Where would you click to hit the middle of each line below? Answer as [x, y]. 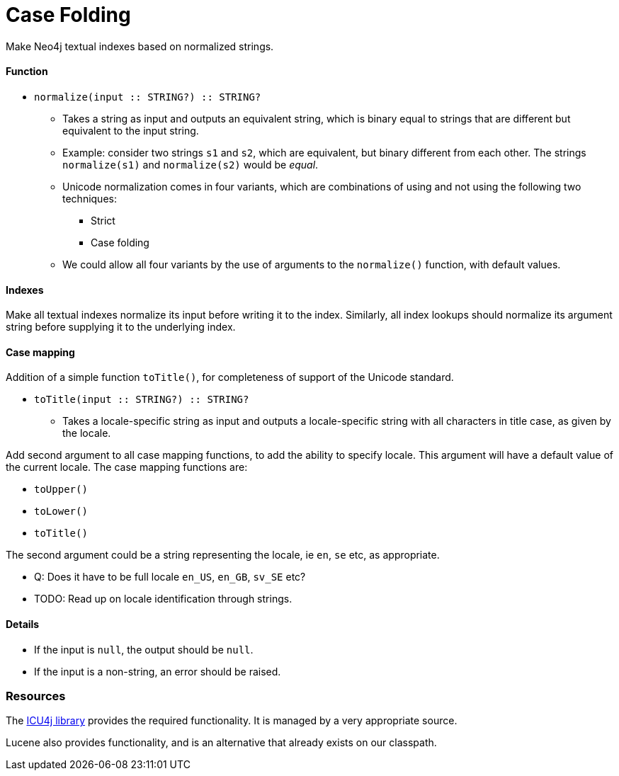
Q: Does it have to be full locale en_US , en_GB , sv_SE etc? [170, 577]
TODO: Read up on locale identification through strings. [163, 599]
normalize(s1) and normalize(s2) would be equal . [191, 164]
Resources [36, 696]
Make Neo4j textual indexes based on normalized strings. [140, 46]
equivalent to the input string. [131, 130]
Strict [103, 220]
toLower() [61, 512]
